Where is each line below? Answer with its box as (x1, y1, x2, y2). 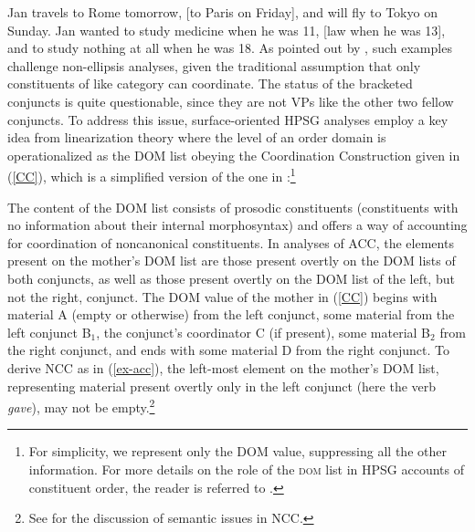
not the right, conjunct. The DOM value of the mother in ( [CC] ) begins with (7, 287, 438, 306)
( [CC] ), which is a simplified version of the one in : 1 (7, 164, 296, 185)
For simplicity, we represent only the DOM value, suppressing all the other (28, 442, 447, 461)
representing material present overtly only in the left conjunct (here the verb (7, 376, 437, 395)
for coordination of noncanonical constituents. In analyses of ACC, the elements (7, 233, 454, 252)
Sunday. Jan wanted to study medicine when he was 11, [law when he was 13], (7, 20, 446, 39)
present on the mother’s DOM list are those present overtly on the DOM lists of (7, 251, 456, 270)
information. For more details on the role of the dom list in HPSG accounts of (28, 459, 465, 478)
